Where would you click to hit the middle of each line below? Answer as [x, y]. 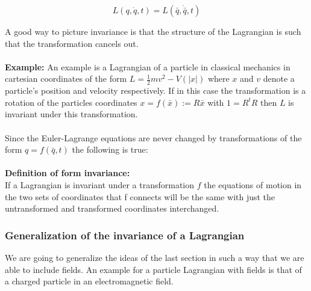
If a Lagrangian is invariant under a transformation [100, 184]
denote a [279, 78]
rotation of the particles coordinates [71, 102]
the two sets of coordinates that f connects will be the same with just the [140, 196]
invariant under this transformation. [71, 114]
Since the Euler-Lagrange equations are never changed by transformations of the [153, 137]
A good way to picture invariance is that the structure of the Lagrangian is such [153, 31]
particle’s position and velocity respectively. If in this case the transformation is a [155, 90]
